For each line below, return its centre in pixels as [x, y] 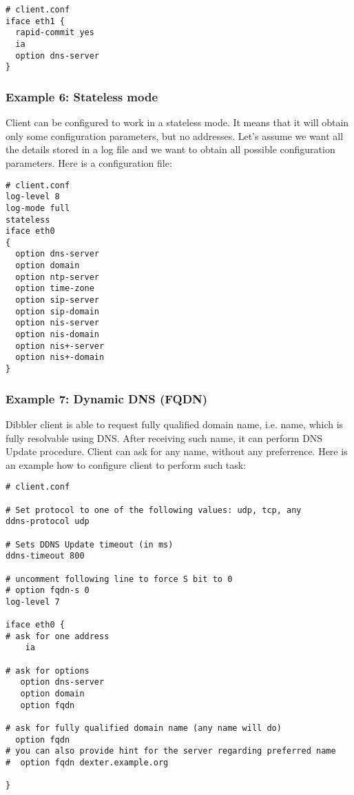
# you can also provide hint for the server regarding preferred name [171, 751]
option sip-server [58, 300]
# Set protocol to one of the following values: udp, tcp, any [154, 510]
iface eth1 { [35, 21]
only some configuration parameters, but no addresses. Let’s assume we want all [175, 135]
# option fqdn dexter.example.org [87, 763]
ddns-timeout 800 [45, 556]
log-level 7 [33, 602]
